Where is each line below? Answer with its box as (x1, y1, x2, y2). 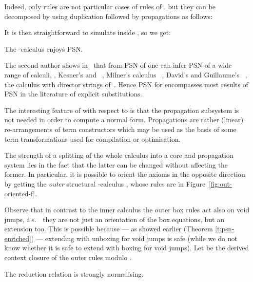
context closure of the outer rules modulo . (4, 252, 132, 263)
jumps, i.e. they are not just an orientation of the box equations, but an (4, 214, 224, 224)
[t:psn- (215, 224, 234, 234)
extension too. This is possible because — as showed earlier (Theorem (4, 224, 213, 234)
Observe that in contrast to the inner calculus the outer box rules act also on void (4, 205, 250, 215)
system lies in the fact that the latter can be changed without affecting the (4, 159, 228, 169)
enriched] (4, 233, 31, 243)
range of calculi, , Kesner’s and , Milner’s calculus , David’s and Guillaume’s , (4, 69, 247, 79)
